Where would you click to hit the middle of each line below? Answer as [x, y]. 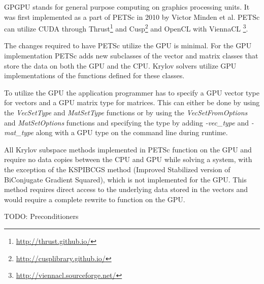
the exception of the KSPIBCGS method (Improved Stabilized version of [117, 169]
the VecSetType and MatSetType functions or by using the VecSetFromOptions [126, 112]
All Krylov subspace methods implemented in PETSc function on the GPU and [128, 149]
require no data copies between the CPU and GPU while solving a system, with [128, 159]
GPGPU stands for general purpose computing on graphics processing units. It [127, 7]
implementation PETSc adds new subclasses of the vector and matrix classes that [131, 56]
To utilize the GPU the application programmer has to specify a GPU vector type [132, 92]
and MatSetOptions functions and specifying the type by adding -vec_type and [126, 122]
